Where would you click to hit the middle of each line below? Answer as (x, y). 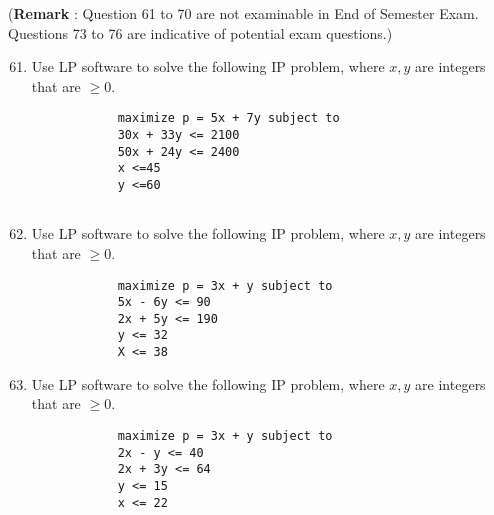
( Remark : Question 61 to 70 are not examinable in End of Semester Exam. (243, 13)
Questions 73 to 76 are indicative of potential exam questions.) (200, 32)
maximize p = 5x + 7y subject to (228, 118)
